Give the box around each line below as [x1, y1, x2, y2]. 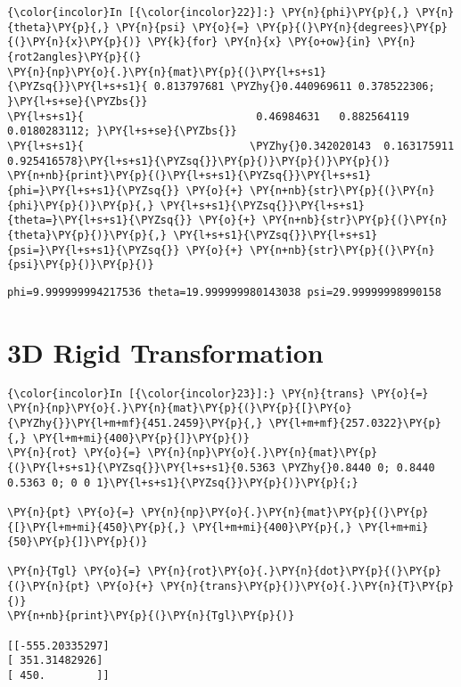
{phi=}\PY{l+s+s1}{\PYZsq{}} [7, 184, 180, 197]
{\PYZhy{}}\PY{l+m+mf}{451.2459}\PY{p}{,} [7, 416, 263, 429]
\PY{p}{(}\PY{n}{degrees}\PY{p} [256, 20, 448, 34]
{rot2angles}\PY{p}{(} [7, 50, 142, 63]
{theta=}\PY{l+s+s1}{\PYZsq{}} [7, 214, 193, 227]
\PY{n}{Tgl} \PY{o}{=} [7, 565, 142, 578]
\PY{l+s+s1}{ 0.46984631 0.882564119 [7, 110, 410, 123]
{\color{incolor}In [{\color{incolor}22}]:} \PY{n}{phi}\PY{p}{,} [7, 6, 410, 19]
